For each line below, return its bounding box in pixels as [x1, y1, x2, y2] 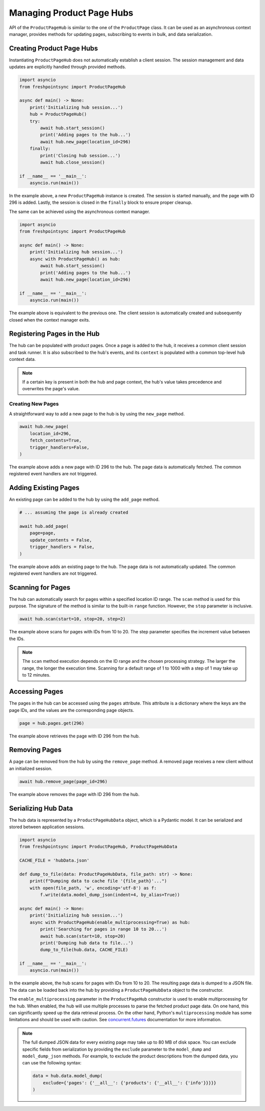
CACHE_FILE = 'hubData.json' [19, 858, 90, 864]
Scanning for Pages [9, 583, 71, 592]
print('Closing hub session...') [40, 153, 121, 158]
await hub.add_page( [19, 523, 69, 529]
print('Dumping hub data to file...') [40, 940, 133, 946]
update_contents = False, [29, 537, 92, 542]
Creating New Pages [9, 401, 59, 407]
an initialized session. [9, 765, 53, 771]
